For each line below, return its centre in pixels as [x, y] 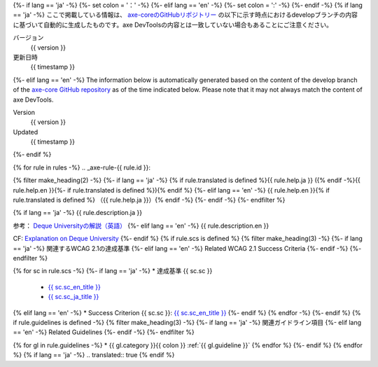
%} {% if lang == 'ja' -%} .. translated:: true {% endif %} [94, 355]
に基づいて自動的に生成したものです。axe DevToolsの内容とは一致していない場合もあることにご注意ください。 [173, 25]
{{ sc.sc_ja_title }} [73, 297]
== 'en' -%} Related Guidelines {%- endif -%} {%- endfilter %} [104, 332]
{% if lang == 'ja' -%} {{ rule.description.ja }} [78, 213]
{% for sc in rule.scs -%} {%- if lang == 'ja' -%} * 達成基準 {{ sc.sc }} [113, 271]
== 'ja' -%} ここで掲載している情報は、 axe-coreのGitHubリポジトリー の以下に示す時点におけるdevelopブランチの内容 [185, 15]
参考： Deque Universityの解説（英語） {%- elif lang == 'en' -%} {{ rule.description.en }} [141, 226]
